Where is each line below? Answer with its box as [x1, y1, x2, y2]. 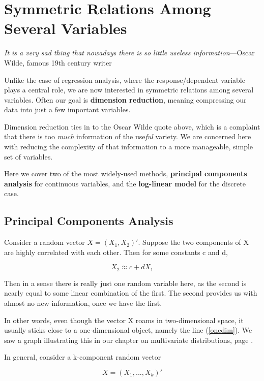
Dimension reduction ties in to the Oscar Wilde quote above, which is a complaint [4, 121, 260, 132]
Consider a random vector [4, 237, 85, 247]
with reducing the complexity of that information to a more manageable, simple [4, 141, 253, 152]
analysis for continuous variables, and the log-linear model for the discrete [4, 178, 246, 188]
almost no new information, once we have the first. [4, 298, 162, 308]
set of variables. [4, 151, 53, 162]
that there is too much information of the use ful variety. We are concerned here [4, 131, 251, 142]
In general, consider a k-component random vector [4, 352, 161, 362]
